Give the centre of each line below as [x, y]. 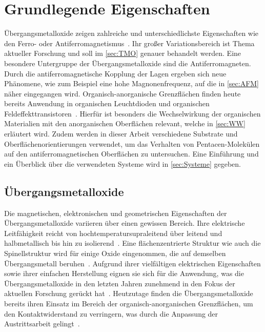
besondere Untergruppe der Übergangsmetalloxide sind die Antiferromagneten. [128, 63]
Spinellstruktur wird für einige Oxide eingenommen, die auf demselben [115, 253]
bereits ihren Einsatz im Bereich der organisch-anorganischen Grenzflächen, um [129, 303]
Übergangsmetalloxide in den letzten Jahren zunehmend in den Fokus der [120, 283]
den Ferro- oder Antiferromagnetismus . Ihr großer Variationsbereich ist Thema [129, 43]
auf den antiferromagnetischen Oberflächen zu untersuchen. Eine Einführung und [131, 154]
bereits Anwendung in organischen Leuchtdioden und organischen [107, 103]
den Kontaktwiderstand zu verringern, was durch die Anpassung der [111, 313]
